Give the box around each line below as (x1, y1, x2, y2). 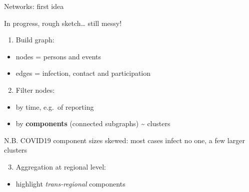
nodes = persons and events (15, 51, 101, 61)
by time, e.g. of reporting (15, 101, 94, 112)
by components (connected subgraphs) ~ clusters (15, 118, 170, 129)
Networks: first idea (4, 1, 64, 11)
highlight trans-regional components (15, 178, 125, 189)
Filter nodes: (15, 84, 55, 95)
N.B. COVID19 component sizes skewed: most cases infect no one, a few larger (4, 135, 245, 145)
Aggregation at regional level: (15, 161, 106, 172)
